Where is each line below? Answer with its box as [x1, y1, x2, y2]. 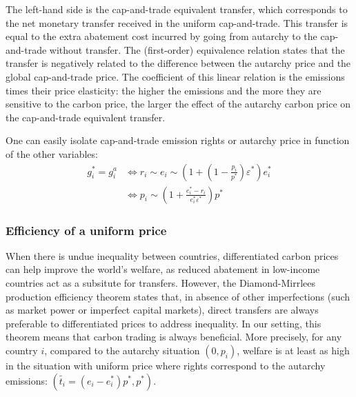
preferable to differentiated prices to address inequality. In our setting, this [6, 316, 322, 330]
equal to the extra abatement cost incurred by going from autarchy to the [6, 29, 317, 43]
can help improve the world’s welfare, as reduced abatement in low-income [6, 262, 320, 276]
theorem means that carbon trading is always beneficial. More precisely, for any [6, 329, 342, 344]
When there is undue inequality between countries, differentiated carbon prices [6, 248, 339, 263]
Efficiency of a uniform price [6, 221, 167, 238]
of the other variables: [6, 146, 98, 161]
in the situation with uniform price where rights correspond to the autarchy [6, 358, 326, 372]
